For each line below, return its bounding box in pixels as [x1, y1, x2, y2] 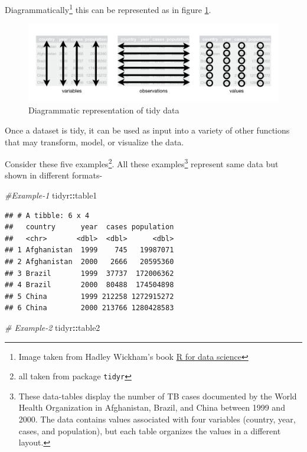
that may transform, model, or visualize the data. [5, 135, 184, 148]
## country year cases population [5, 223, 174, 232]
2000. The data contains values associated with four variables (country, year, [18, 412, 296, 425]
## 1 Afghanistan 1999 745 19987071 [5, 246, 174, 255]
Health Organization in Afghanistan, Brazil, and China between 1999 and [18, 401, 285, 414]
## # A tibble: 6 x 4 [5, 211, 90, 220]
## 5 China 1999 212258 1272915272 [5, 292, 174, 301]
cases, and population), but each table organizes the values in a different [18, 424, 281, 437]
